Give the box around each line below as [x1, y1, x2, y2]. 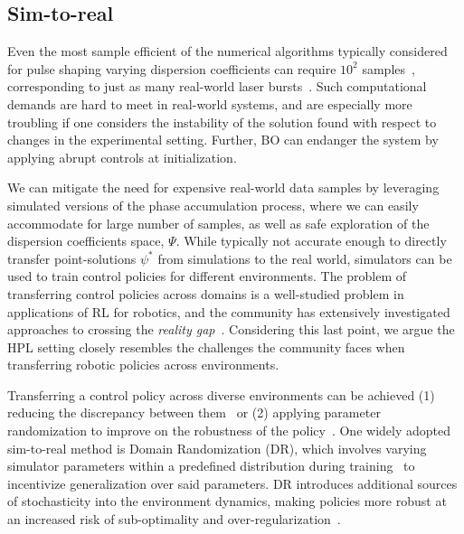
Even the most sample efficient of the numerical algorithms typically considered [7, 42, 448, 61]
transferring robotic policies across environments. [7, 355, 279, 374]
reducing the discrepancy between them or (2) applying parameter [7, 403, 381, 422]
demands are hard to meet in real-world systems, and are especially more [7, 94, 412, 113]
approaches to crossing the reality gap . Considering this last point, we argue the [7, 320, 455, 339]
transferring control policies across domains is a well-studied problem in [7, 284, 404, 303]
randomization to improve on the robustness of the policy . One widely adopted [7, 421, 450, 440]
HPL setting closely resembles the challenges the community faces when [7, 337, 405, 356]
